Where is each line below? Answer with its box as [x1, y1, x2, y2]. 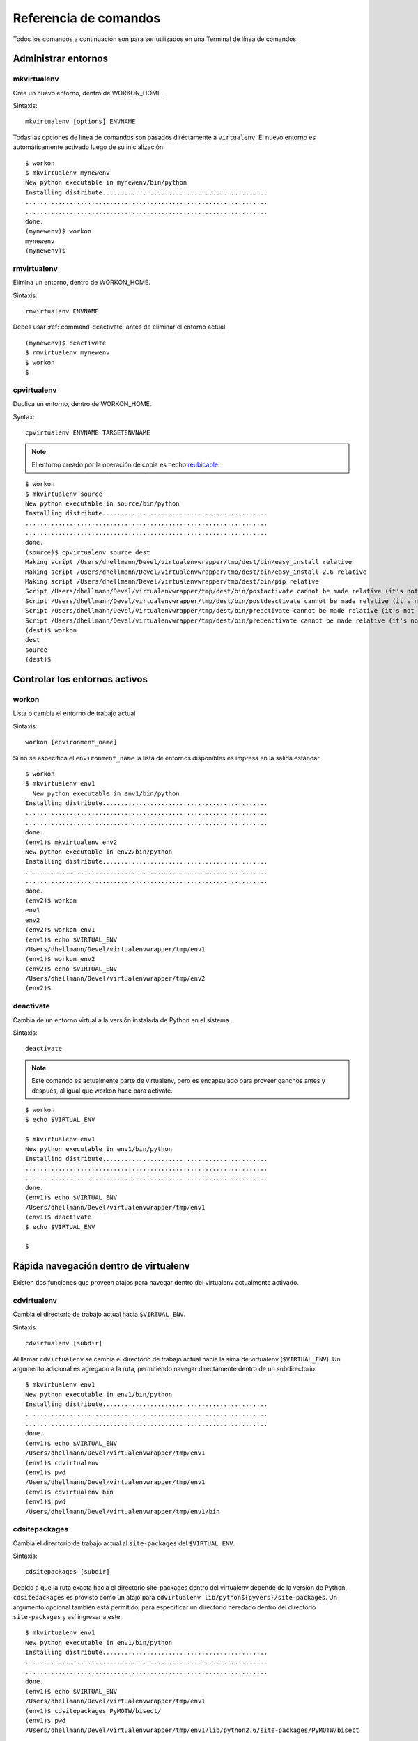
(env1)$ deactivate [25, 1213, 92, 1221]
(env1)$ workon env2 [25, 955, 95, 963]
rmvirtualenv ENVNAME [25, 307, 99, 315]
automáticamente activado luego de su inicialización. [13, 143, 165, 151]
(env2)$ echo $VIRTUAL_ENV [25, 965, 118, 973]
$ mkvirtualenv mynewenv [25, 169, 110, 177]
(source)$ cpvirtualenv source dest [25, 548, 150, 556]
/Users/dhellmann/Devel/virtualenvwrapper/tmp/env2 [25, 975, 206, 983]
